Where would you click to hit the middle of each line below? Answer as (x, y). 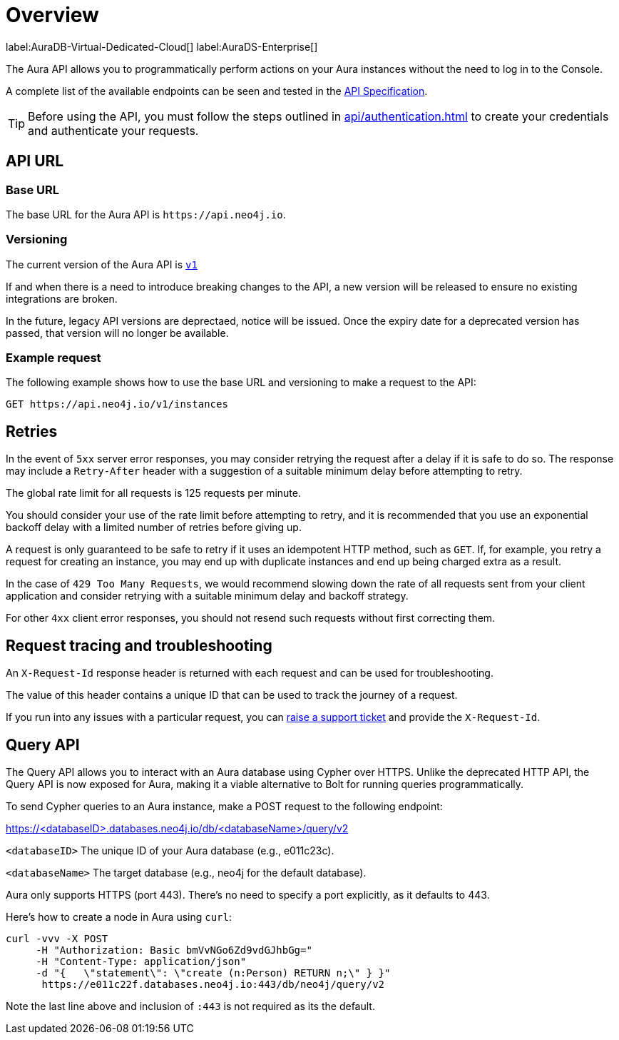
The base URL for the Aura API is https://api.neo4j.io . (146, 214)
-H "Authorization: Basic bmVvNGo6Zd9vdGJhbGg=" (174, 950)
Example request (53, 358)
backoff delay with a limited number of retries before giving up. (154, 527)
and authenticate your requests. (113, 130)
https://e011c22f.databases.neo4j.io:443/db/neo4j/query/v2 (213, 984)
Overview (52, 15)
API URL (35, 161)
